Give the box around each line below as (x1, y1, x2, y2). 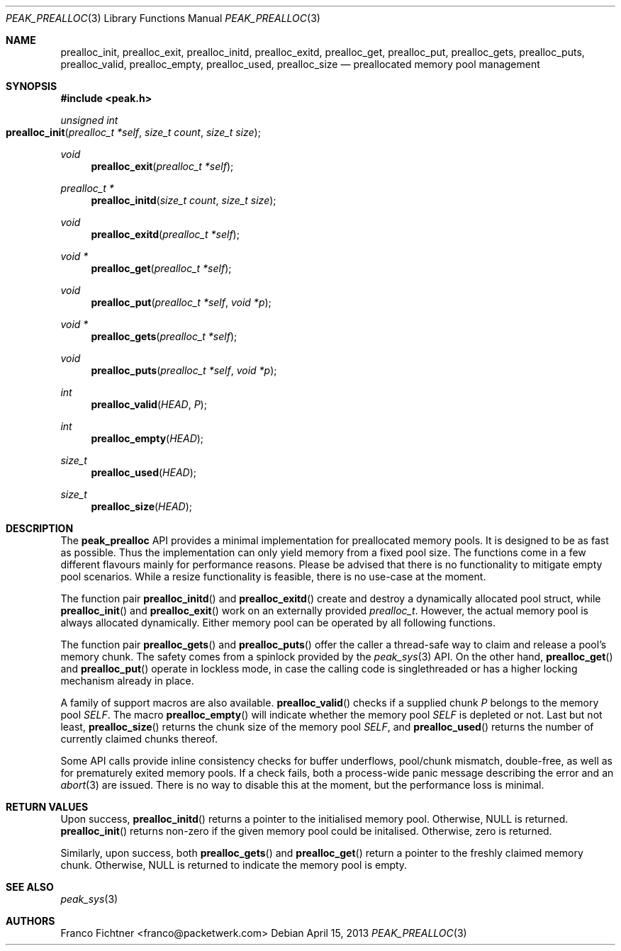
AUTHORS (6, 915, 55, 927)
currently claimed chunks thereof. (60, 733, 218, 745)
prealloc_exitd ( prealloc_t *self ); (91, 228, 240, 240)
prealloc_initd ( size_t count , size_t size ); (91, 194, 276, 206)
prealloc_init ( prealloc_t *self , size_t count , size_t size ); (6, 126, 261, 138)
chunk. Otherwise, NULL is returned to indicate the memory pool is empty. (60, 859, 408, 871)
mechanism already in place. (60, 675, 194, 687)
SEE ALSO (6, 881, 54, 893)
